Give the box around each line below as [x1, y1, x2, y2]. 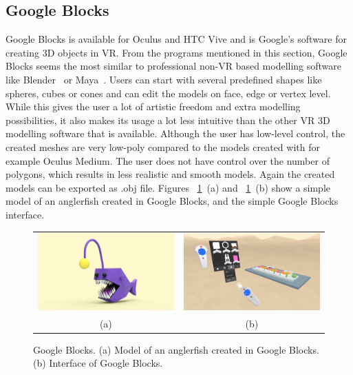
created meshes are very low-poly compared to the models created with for [6, 139, 320, 154]
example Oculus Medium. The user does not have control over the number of [6, 153, 330, 168]
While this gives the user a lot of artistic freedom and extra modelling [6, 99, 301, 114]
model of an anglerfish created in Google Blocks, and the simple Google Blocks [6, 194, 339, 208]
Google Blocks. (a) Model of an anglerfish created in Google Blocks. [33, 342, 319, 356]
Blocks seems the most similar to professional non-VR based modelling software [6, 59, 342, 73]
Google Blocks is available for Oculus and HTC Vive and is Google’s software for [6, 32, 347, 46]
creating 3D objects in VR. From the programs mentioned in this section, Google [6, 45, 347, 59]
